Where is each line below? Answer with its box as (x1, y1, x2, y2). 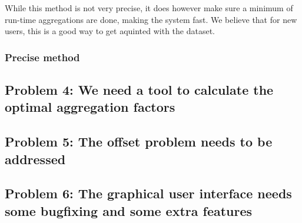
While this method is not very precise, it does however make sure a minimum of (5, 2, 293, 14)
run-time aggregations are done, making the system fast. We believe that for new (5, 13, 297, 25)
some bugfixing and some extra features (5, 201, 253, 219)
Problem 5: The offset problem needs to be (5, 132, 273, 151)
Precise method (5, 49, 80, 64)
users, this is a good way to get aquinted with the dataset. (5, 25, 215, 37)
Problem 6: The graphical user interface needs (5, 184, 292, 202)
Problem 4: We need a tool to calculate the (5, 81, 274, 99)
